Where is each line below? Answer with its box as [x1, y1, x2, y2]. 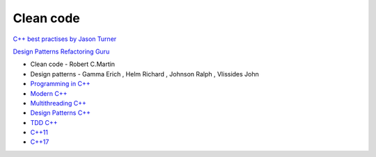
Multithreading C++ [30, 99, 87, 107]
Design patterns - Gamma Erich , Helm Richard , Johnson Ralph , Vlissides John [30, 69, 259, 78]
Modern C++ [30, 89, 68, 97]
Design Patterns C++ [30, 108, 91, 117]
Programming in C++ [30, 80, 91, 88]
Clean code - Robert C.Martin [30, 60, 115, 69]
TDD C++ [30, 118, 58, 126]
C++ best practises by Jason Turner [13, 35, 117, 43]
